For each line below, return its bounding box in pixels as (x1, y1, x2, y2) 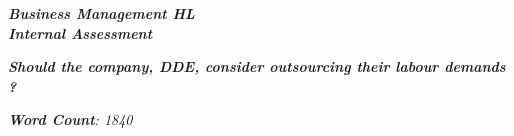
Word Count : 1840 (8, 109, 133, 130)
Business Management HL (8, 3, 195, 23)
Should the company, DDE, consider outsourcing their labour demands (8, 56, 506, 77)
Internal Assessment (8, 22, 153, 43)
